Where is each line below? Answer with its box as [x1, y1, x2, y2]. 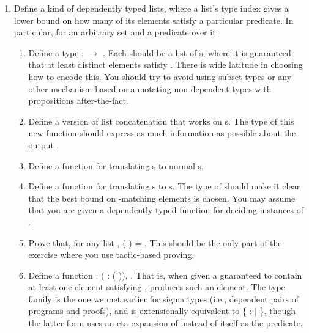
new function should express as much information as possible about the [28, 126, 296, 139]
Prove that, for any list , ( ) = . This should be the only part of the [28, 236, 282, 249]
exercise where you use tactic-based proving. [28, 248, 195, 261]
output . [28, 138, 59, 151]
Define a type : [28, 46, 84, 59]
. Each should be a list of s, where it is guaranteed [103, 46, 291, 59]
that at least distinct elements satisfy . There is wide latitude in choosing [28, 58, 303, 71]
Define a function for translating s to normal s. [28, 159, 204, 172]
